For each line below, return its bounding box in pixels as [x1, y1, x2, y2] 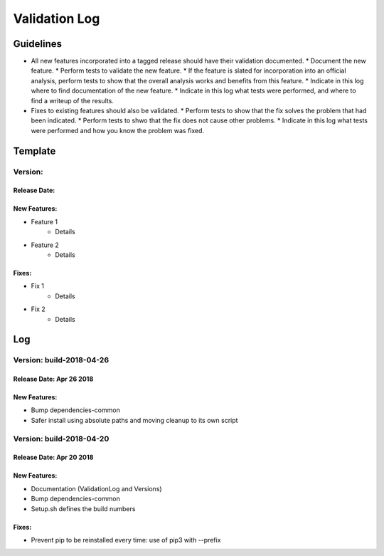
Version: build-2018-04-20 [13, 434, 110, 444]
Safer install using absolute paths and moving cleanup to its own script [31, 416, 238, 424]
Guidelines [13, 38, 62, 50]
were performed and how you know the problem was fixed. [31, 126, 205, 135]
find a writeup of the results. [31, 96, 114, 105]
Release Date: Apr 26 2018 [13, 374, 94, 384]
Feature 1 [31, 217, 58, 226]
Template [13, 145, 56, 157]
